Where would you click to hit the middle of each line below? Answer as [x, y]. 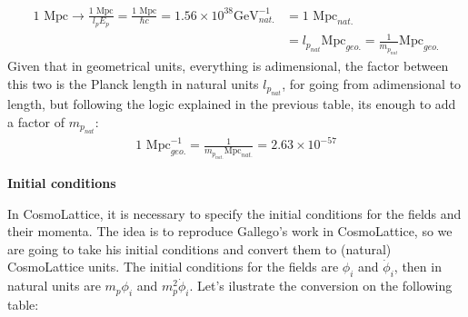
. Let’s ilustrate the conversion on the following [321, 286]
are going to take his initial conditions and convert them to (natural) [199, 248]
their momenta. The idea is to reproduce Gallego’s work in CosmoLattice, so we [230, 231]
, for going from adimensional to [372, 83]
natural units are [54, 286]
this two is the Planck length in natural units [133, 83]
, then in [418, 267]
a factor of [36, 121]
